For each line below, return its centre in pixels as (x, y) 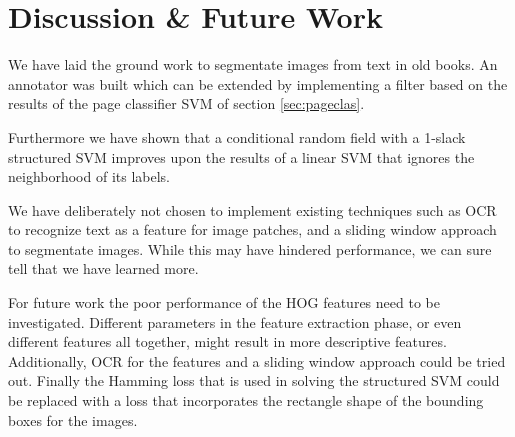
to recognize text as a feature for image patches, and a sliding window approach (252, 229)
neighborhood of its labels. (89, 176)
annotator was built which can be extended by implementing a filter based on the (258, 83)
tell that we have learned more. (103, 268)
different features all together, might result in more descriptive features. (227, 341)
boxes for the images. (73, 419)
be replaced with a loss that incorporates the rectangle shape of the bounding (246, 400)
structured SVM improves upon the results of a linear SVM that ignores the (241, 156)
